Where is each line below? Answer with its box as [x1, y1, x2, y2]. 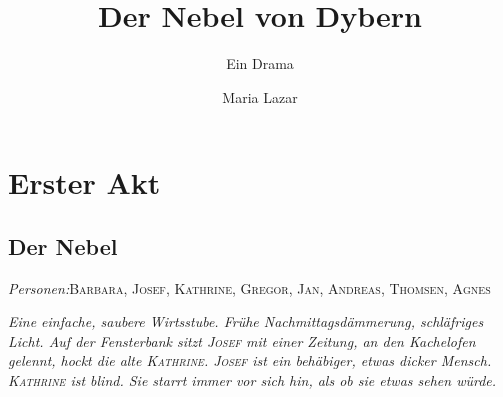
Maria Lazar [222, 86, 298, 107]
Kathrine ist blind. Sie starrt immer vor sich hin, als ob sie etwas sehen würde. [8, 370, 497, 391]
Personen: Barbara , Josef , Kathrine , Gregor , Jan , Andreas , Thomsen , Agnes [8, 277, 491, 298]
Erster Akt [8, 162, 161, 203]
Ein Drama [226, 53, 294, 74]
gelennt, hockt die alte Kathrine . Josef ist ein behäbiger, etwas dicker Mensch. [8, 350, 492, 371]
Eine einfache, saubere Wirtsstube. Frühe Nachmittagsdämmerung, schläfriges [8, 311, 484, 332]
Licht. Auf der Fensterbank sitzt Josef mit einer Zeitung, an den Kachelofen [8, 330, 476, 351]
